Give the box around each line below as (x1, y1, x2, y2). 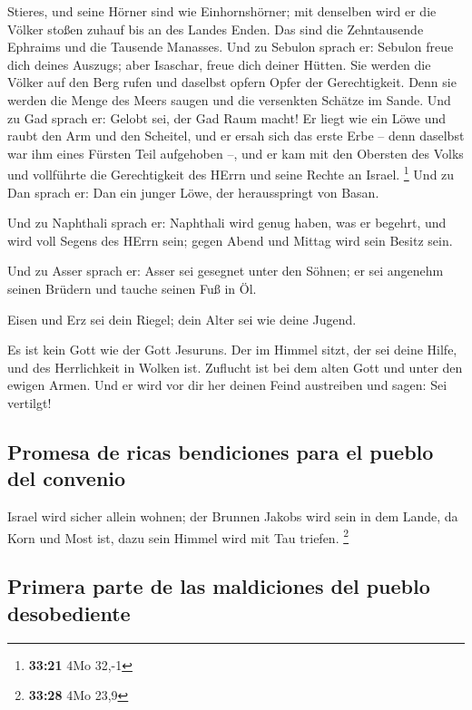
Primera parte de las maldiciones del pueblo (7, 572, 430, 600)
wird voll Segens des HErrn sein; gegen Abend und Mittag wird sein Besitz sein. (7, 230, 453, 249)
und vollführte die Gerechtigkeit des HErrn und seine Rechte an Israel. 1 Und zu (7, 162, 455, 183)
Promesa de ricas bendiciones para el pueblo (7, 437, 434, 465)
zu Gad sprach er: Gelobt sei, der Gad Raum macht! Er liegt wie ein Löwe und (7, 108, 446, 127)
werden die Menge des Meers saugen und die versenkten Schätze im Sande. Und (7, 90, 451, 109)
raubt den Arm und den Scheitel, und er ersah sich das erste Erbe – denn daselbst (7, 126, 465, 145)
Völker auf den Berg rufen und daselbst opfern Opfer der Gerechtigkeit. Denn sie (7, 73, 457, 92)
